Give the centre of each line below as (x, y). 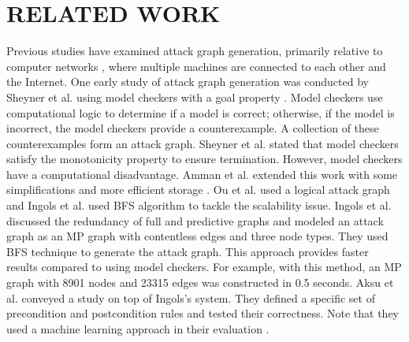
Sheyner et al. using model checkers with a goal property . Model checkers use (195, 97)
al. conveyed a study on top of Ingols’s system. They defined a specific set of (191, 297)
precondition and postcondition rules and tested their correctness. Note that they (203, 313)
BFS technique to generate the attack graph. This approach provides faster (188, 251)
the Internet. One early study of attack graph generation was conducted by (188, 82)
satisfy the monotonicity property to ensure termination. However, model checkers (204, 159)
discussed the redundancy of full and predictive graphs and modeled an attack (195, 220)
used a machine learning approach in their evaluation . (138, 328)
